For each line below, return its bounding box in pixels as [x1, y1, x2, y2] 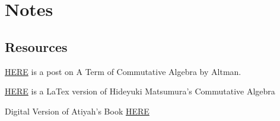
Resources [5, 37, 68, 55]
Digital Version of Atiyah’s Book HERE [5, 104, 149, 117]
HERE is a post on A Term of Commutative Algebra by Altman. [5, 65, 241, 77]
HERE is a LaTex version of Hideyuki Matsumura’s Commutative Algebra [5, 85, 275, 97]
